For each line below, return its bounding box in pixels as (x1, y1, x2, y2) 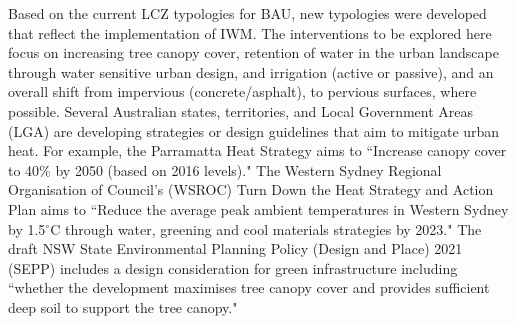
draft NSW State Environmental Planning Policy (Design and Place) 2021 (8, 238, 463, 259)
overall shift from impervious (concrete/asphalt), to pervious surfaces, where (8, 81, 477, 102)
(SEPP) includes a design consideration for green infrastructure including (8, 257, 458, 278)
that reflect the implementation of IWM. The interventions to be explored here (8, 22, 492, 43)
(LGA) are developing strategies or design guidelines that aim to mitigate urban (8, 120, 500, 141)
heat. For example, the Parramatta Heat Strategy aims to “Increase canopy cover (8, 140, 507, 161)
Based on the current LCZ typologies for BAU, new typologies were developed (8, 3, 487, 23)
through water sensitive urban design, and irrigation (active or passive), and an (8, 61, 494, 82)
